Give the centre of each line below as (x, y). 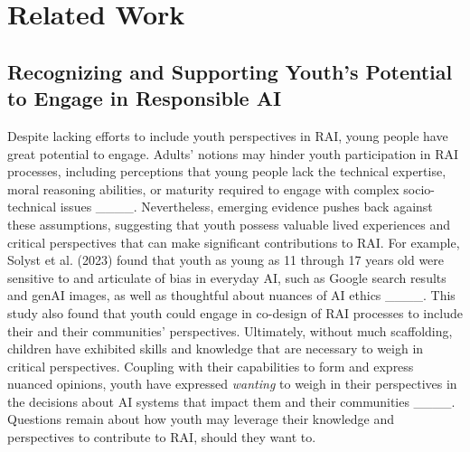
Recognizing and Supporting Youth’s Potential (230, 71)
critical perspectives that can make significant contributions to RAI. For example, (234, 242)
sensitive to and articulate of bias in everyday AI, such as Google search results (227, 277)
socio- (419, 188)
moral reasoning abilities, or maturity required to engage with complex (203, 188)
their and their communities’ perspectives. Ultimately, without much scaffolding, (230, 330)
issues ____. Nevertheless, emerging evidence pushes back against (246, 207)
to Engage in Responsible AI (145, 98)
